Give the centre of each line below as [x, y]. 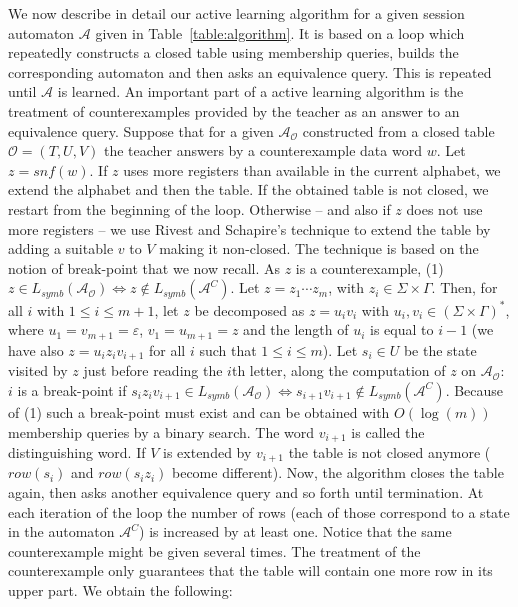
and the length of [296, 329]
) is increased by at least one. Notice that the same [295, 531]
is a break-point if [72, 389]
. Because [474, 389]
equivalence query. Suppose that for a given [141, 130]
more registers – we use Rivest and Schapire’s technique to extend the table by [249, 228]
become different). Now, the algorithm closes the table [338, 472]
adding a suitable [61, 248]
